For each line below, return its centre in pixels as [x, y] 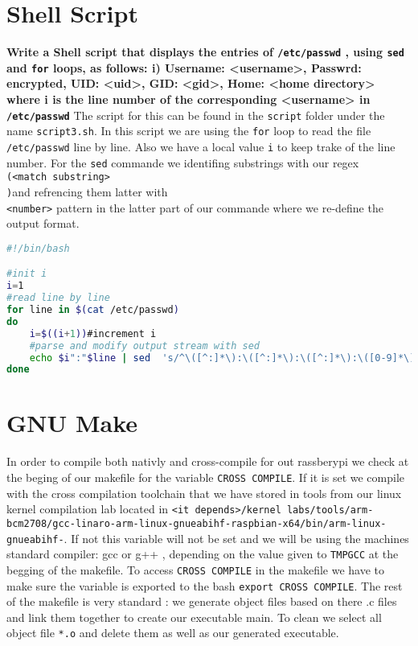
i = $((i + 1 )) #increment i [93, 333]
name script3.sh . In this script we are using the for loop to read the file [189, 131]
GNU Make [72, 423]
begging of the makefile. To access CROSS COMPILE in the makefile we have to [195, 569]
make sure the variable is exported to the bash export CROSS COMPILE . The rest [205, 585]
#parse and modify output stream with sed [144, 346]
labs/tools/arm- [330, 510]
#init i [27, 274]
